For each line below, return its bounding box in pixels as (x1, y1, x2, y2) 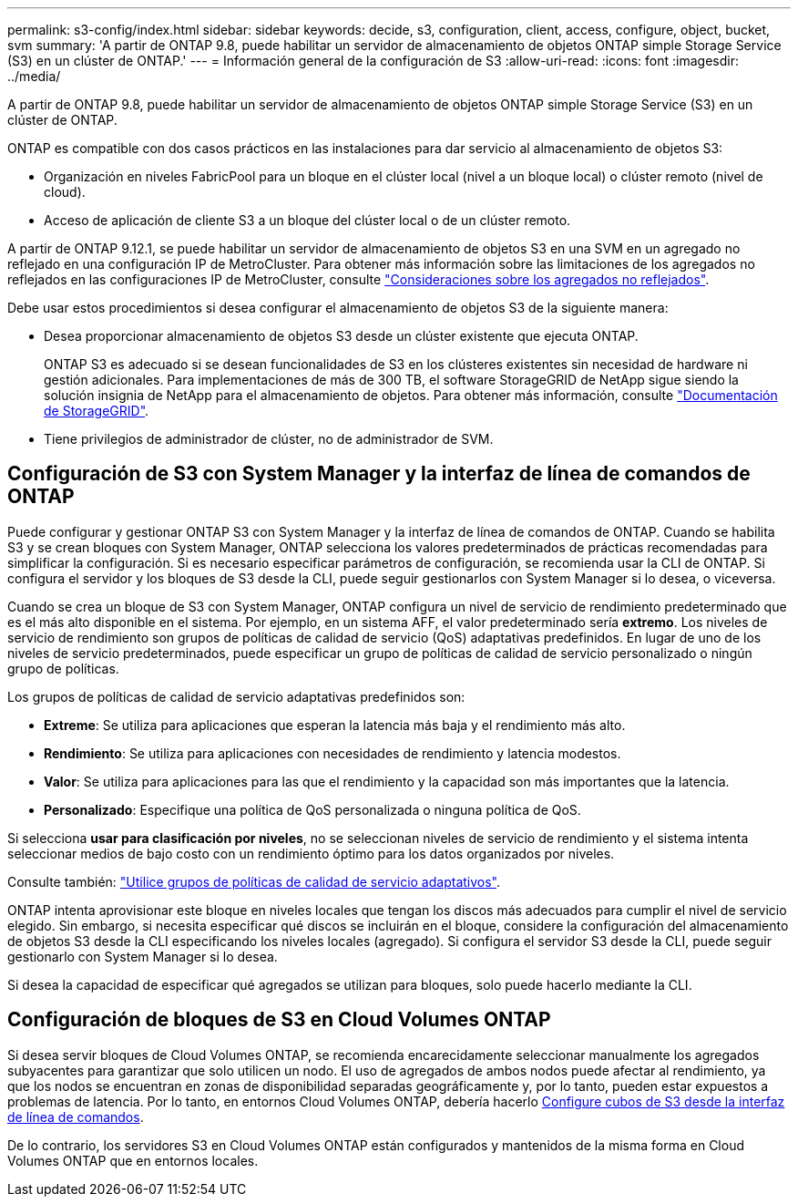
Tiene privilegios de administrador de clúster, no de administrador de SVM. (44, 431, 494, 447)
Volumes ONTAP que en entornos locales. (7, 1152, 259, 1168)
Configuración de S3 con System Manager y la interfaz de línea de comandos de (7, 462, 751, 486)
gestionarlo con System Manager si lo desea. (7, 948, 278, 964)
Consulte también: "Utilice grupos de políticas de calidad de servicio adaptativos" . (7, 873, 501, 890)
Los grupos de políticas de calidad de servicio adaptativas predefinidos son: (7, 688, 465, 705)
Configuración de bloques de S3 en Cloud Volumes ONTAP (7, 1008, 551, 1032)
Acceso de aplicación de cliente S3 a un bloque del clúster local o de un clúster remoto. (44, 212, 571, 228)
